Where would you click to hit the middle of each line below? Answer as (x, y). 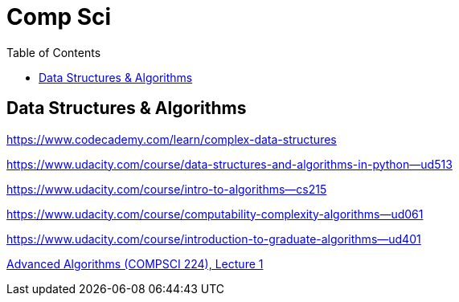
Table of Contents (54, 52)
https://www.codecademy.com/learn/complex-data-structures (172, 139)
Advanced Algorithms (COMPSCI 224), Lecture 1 (135, 263)
